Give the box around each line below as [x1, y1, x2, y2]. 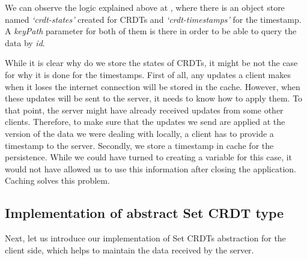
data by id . [5, 36, 45, 49]
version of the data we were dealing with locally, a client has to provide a [5, 127, 274, 139]
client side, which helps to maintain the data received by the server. [5, 243, 254, 256]
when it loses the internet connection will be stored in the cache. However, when [5, 80, 300, 92]
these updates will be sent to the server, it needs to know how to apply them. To [5, 92, 303, 104]
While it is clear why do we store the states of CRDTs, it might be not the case [5, 56, 298, 69]
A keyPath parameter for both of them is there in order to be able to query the [5, 25, 297, 37]
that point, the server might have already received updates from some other [5, 103, 284, 116]
